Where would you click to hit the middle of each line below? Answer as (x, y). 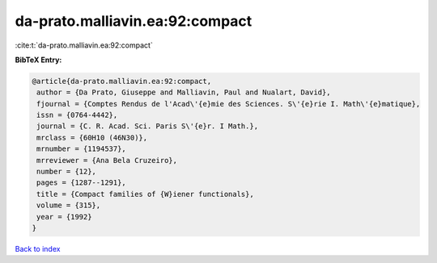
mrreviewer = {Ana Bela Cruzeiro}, (107, 160)
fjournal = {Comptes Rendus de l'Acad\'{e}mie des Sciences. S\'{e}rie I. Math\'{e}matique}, (229, 104)
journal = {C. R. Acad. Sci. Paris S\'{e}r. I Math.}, (148, 126)
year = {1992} (64, 217)
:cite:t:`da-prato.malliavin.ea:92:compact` (84, 45)
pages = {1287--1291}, (82, 183)
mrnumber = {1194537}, (82, 149)
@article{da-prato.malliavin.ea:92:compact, (122, 81)
